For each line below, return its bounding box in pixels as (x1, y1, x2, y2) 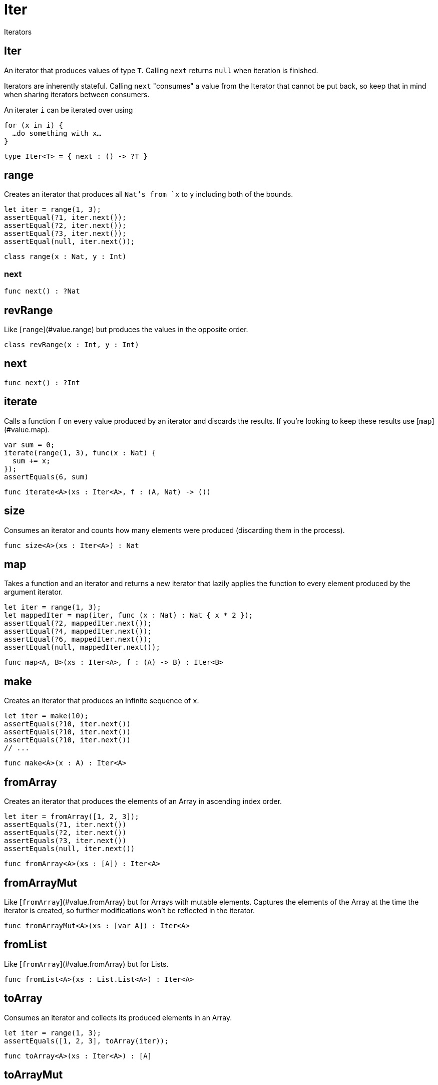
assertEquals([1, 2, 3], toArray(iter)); (4, 1036, 169, 1045)
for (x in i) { (4, 121, 64, 129)
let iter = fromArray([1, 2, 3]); (4, 812, 139, 821)
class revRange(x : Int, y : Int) (4, 341, 139, 349)
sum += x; (12, 456, 51, 465)
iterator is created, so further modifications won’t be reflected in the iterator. (4, 906, 255, 915)
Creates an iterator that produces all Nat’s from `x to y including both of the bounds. (4, 190, 293, 199)
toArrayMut (4, 1068, 63, 1081)
